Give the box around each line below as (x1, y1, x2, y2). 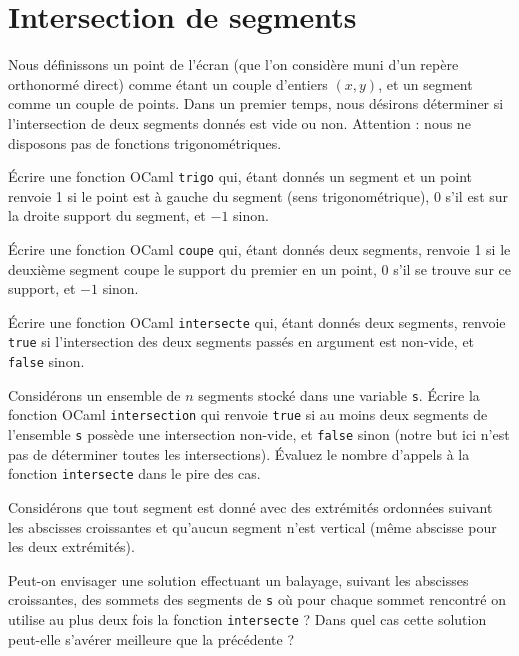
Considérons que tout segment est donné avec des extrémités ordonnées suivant (8, 496, 493, 517)
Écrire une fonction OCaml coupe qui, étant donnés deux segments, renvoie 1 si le (8, 238, 511, 259)
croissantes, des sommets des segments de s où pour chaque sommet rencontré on (8, 589, 506, 610)
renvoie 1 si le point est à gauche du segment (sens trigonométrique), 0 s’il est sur (8, 185, 509, 206)
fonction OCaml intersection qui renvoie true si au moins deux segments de (8, 404, 488, 425)
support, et (8, 278, 76, 299)
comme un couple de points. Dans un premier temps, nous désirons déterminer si (8, 93, 504, 114)
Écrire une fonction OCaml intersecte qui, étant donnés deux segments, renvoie (8, 311, 506, 332)
